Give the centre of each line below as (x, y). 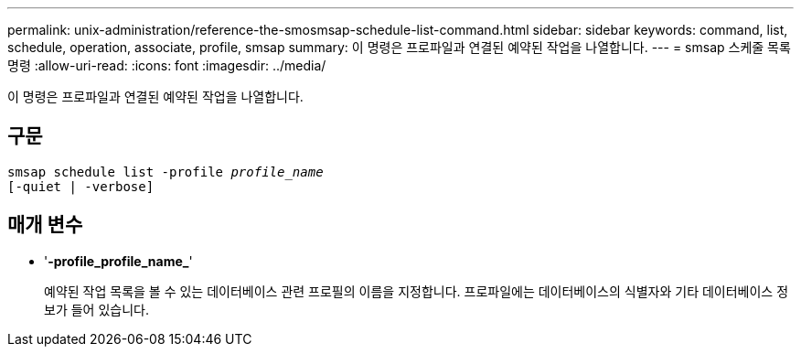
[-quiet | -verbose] (81, 186)
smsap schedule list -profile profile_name (166, 172)
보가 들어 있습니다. (96, 309)
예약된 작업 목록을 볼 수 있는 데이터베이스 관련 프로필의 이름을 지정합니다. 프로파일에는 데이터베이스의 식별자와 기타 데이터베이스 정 (417, 291)
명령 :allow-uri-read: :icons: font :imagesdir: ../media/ (167, 65)
